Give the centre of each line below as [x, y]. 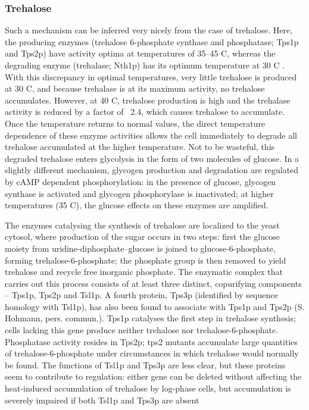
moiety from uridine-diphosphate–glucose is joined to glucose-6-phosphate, [140, 248]
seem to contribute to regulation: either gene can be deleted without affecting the [153, 376]
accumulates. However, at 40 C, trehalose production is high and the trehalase [148, 100]
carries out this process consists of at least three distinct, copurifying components [153, 283]
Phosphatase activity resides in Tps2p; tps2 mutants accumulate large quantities [152, 341]
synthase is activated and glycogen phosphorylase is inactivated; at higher [139, 193]
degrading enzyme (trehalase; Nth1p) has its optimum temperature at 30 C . [145, 65]
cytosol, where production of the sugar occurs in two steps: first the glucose [142, 237]
